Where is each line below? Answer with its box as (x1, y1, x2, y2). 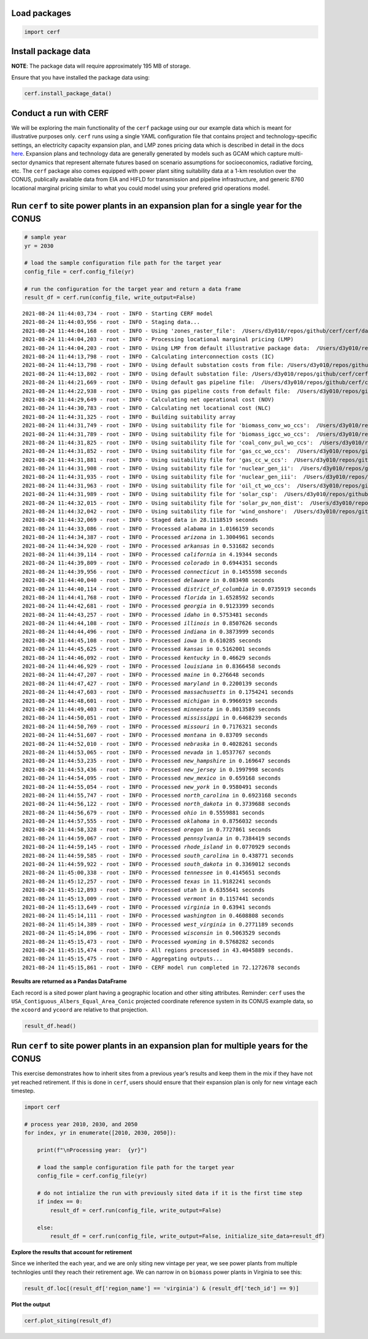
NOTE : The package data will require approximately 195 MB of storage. (11, 62, 191, 70)
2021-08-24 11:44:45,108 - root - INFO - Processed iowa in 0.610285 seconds (22, 637, 262, 644)
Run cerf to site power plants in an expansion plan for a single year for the (11, 200, 302, 211)
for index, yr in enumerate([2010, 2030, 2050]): (24, 1129, 177, 1137)
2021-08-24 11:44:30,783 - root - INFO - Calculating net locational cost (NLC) (22, 405, 272, 412)
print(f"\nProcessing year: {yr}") (37, 1147, 147, 1154)
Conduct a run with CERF (11, 108, 109, 118)
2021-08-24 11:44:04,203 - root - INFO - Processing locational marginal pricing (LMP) (22, 336, 294, 343)
